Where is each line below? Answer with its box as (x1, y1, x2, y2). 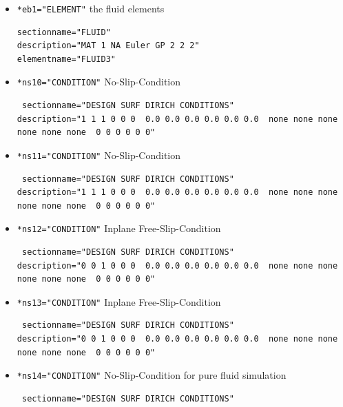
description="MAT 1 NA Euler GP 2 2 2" (17, 41, 200, 51)
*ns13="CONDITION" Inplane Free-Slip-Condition (17, 294, 221, 309)
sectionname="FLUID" (17, 27, 111, 37)
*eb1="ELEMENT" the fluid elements (17, 1, 165, 15)
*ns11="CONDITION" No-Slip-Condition (17, 147, 181, 162)
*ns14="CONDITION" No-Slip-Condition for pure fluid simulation (17, 368, 287, 382)
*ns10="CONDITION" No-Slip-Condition (17, 74, 181, 89)
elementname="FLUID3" (17, 54, 116, 64)
